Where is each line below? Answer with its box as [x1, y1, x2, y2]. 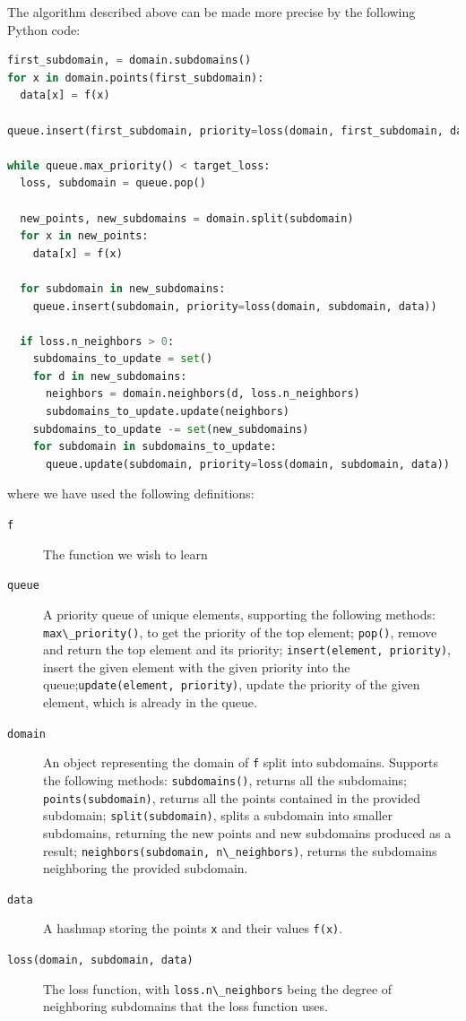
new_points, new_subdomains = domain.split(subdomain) [20, 212, 354, 225]
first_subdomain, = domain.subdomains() [7, 54, 252, 67]
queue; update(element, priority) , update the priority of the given [43, 675, 420, 694]
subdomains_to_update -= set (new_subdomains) [32, 422, 309, 436]
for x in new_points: [20, 229, 149, 243]
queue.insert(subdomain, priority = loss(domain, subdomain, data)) [32, 299, 437, 313]
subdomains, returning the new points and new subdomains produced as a [43, 823, 452, 842]
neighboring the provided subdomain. [43, 859, 248, 878]
